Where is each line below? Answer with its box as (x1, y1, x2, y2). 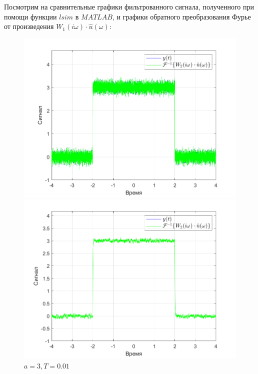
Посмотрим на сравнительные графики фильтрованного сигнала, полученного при (4, 1, 254, 11)
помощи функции (4, 11, 57, 21)
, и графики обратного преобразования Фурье (112, 11, 251, 21)
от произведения (4, 21, 54, 31)
